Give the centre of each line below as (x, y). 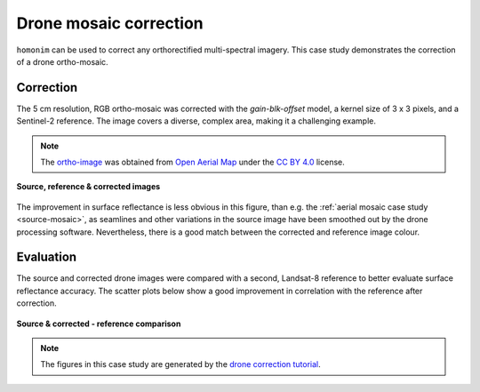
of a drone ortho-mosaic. (62, 61)
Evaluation (47, 257)
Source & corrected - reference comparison (99, 324)
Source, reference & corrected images (88, 187)
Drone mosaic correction (110, 23)
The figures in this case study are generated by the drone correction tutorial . (181, 364)
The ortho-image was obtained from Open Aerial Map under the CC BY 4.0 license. (193, 162)
